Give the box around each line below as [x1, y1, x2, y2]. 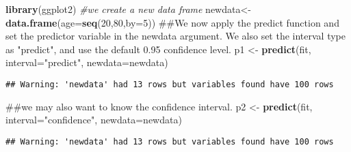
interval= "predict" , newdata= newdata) [5, 55, 168, 70]
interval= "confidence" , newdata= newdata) [5, 112, 182, 127]
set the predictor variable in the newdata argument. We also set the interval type [5, 29, 346, 43]
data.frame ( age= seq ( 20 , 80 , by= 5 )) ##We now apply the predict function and [5, 15, 339, 29]
